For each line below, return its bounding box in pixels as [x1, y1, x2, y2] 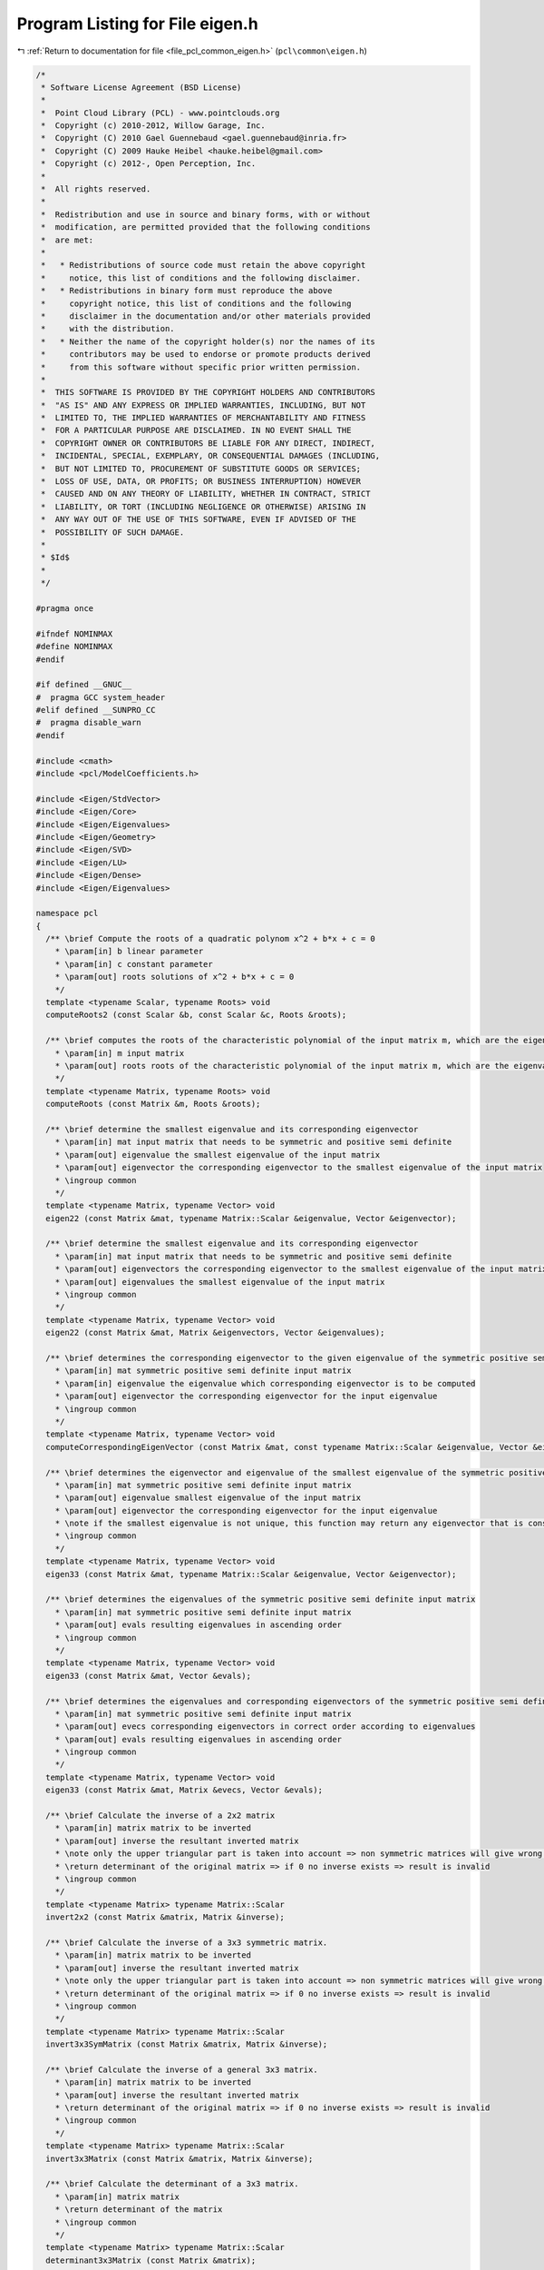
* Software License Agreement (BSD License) [41, 82, 242, 93]
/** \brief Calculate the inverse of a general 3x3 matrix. [45, 2064, 318, 2075]
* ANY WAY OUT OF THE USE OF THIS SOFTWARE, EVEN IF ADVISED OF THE [41, 514, 357, 525]
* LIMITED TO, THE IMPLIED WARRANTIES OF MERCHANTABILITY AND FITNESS [41, 413, 366, 423]
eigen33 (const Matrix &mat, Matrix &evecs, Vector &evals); [45, 1785, 324, 1795]
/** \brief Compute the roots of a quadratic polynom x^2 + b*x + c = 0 [45, 933, 376, 944]
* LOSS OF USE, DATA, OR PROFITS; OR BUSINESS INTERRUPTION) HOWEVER [41, 477, 362, 487]
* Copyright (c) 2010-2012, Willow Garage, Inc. [41, 121, 267, 131]
